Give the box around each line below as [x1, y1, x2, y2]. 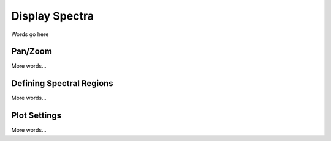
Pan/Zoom [11, 46, 52, 57]
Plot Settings [11, 110, 62, 121]
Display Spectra [11, 9, 94, 23]
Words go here [11, 31, 49, 38]
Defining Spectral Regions [11, 78, 113, 89]
